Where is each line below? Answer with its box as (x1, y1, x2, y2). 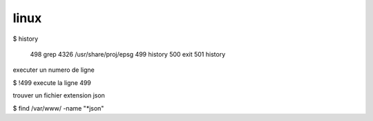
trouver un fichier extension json (12, 91, 105, 100)
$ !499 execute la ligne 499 (12, 78, 91, 86)
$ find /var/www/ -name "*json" (12, 104, 104, 112)
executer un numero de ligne (12, 66, 95, 74)
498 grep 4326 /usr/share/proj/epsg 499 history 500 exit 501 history (30, 50, 226, 58)
